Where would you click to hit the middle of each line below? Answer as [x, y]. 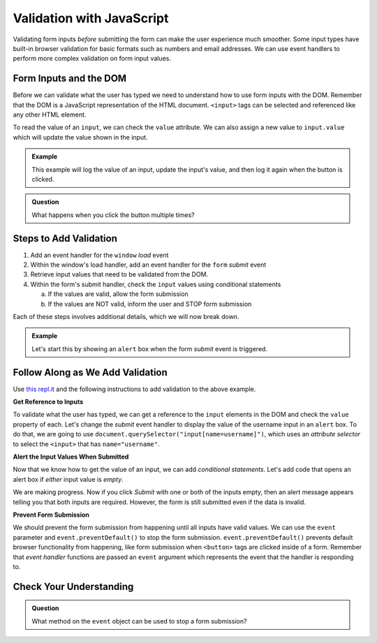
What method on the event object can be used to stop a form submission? [139, 621]
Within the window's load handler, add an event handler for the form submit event [148, 265]
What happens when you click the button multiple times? [113, 215]
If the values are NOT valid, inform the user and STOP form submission [150, 304]
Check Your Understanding [73, 586]
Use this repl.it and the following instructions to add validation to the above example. [134, 389]
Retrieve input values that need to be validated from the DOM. [119, 274]
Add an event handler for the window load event [99, 255]
